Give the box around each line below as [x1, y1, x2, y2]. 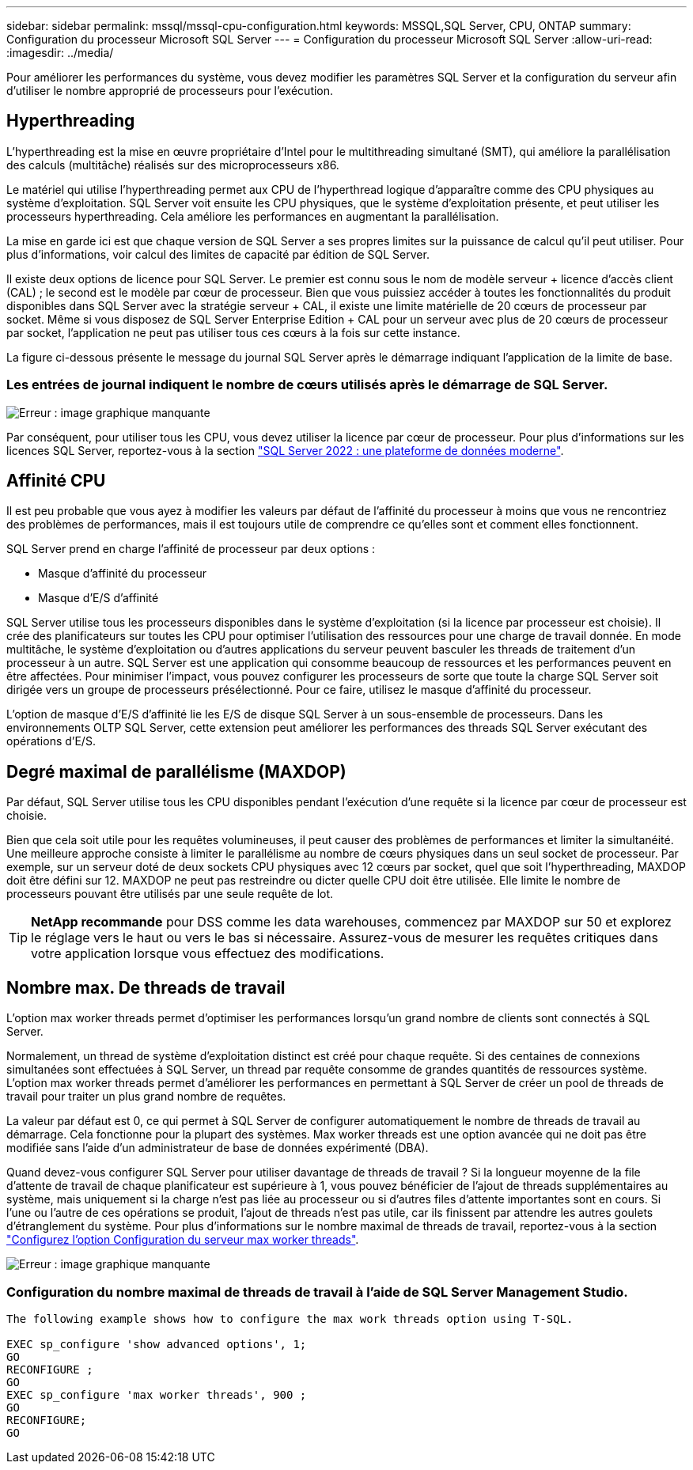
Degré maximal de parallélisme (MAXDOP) [6, 761, 346, 782]
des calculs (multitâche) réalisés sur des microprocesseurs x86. [6, 157, 339, 172]
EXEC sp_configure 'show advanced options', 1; [6, 1337, 307, 1351]
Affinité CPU [6, 471, 106, 491]
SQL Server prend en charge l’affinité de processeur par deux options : [6, 542, 376, 556]
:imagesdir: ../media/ [6, 46, 114, 59]
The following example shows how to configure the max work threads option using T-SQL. [6, 1312, 574, 1325]
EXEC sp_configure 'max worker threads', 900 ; [6, 1388, 307, 1401]
